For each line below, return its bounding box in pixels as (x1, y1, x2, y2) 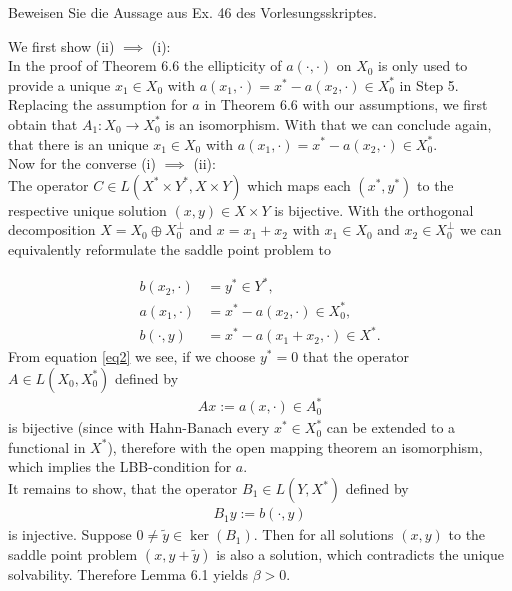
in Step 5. (399, 74, 459, 95)
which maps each (247, 174, 351, 195)
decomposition (8, 219, 96, 240)
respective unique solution (8, 199, 167, 220)
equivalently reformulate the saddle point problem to (8, 238, 331, 259)
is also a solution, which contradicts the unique (216, 543, 504, 564)
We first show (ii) (8, 35, 115, 56)
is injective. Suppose (8, 524, 132, 545)
